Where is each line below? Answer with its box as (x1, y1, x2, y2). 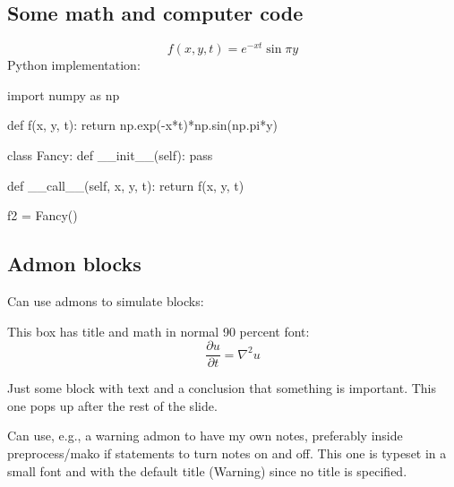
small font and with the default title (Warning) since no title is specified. (7, 461, 407, 480)
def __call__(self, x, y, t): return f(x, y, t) (7, 175, 244, 194)
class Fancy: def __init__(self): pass (7, 146, 213, 165)
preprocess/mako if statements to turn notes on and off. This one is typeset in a (7, 444, 447, 463)
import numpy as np (7, 85, 120, 104)
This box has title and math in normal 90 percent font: (7, 321, 310, 340)
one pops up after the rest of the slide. (7, 396, 218, 414)
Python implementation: (7, 56, 141, 74)
